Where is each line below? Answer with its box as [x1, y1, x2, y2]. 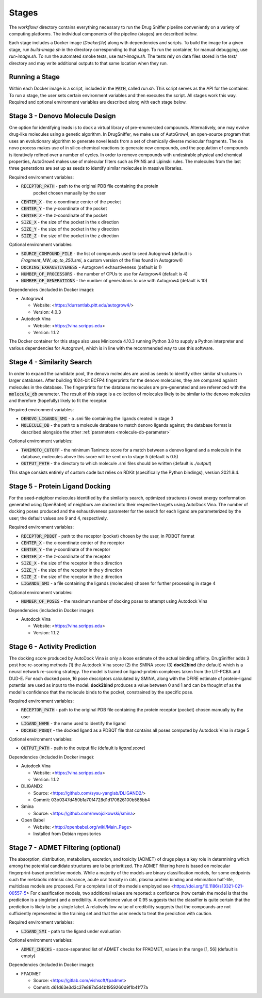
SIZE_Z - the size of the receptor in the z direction [21, 574, 122, 579]
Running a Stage [9, 73, 60, 81]
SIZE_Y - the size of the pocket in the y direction [21, 226, 119, 232]
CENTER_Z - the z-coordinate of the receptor [21, 553, 111, 559]
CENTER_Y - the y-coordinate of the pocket [21, 206, 107, 211]
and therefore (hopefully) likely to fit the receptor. [9, 398, 108, 403]
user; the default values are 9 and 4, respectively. [9, 515, 108, 521]
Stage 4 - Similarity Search [9, 358, 92, 366]
